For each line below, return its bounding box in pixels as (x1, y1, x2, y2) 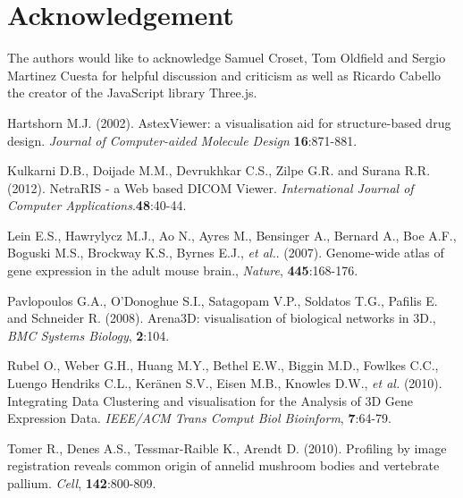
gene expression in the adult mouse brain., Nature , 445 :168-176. (7, 261, 358, 280)
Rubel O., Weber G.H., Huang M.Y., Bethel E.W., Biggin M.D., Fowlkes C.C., (7, 356, 439, 375)
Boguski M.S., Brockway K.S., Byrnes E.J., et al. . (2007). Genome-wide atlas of (7, 243, 444, 262)
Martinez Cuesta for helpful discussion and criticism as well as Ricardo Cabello (7, 65, 442, 84)
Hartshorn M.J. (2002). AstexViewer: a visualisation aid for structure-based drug (7, 113, 451, 131)
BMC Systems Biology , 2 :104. (7, 325, 170, 344)
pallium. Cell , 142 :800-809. (7, 474, 156, 492)
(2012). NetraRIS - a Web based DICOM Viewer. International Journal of (7, 178, 414, 197)
